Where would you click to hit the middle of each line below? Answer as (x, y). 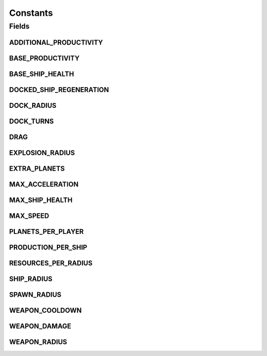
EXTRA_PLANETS (37, 168)
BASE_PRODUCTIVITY (44, 58)
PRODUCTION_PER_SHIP (48, 247)
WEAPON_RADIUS (38, 342)
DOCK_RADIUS (33, 106)
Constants (31, 13)
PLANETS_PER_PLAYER (46, 232)
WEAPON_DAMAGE (40, 326)
